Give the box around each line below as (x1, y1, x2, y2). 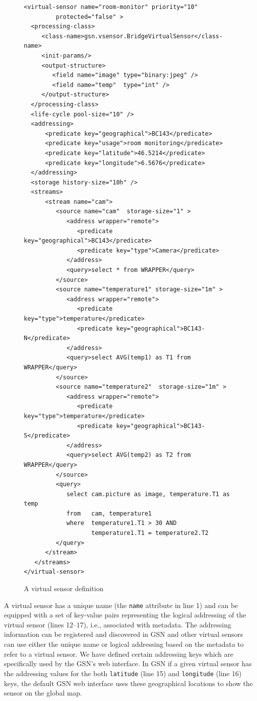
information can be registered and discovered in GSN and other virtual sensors (4, 629, 243, 639)
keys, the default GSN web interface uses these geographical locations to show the (4, 678, 253, 688)
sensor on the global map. (4, 688, 82, 698)
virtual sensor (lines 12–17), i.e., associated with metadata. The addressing (4, 619, 231, 629)
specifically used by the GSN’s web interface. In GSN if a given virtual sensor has (4, 658, 252, 669)
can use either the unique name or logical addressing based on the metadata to (4, 639, 244, 649)
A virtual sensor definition (24, 583, 104, 594)
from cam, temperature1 (66, 510, 152, 517)
